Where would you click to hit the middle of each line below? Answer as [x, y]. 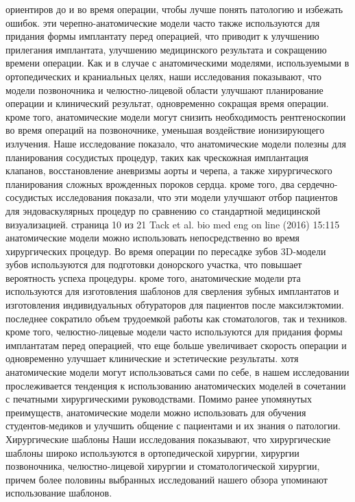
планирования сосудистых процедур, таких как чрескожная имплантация [157, 157]
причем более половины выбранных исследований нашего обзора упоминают [167, 479]
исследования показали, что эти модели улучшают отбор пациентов [197, 197]
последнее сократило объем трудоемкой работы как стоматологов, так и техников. [176, 318]
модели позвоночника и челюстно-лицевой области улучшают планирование [164, 89]
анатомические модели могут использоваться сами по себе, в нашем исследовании [177, 372]
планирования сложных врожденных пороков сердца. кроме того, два [150, 183]
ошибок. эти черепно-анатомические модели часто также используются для [163, 22]
